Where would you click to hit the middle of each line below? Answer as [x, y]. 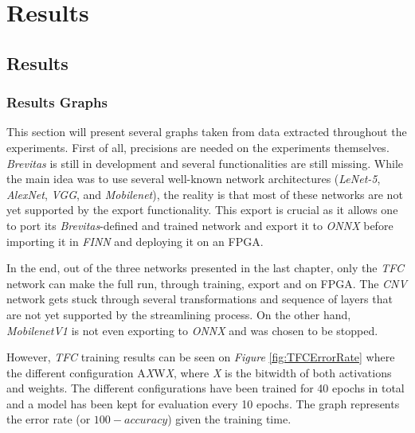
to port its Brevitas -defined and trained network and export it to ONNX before [200, 225]
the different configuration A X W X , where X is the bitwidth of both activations [199, 372]
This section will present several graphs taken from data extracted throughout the [207, 132]
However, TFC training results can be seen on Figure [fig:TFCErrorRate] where [201, 357]
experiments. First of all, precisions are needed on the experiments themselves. [198, 147]
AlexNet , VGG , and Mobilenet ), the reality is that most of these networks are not [205, 194]
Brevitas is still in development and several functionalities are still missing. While [205, 163]
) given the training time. [229, 419]
